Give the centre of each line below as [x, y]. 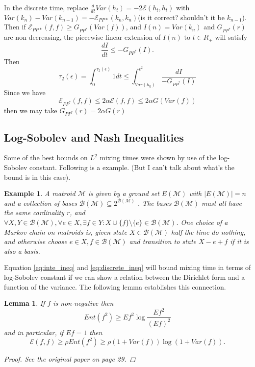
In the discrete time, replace [46, 7]
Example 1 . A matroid [40, 193]
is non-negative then [83, 303]
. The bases [154, 203]
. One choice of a [202, 222]
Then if [15, 27]
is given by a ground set [124, 193]
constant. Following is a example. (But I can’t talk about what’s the [132, 167]
